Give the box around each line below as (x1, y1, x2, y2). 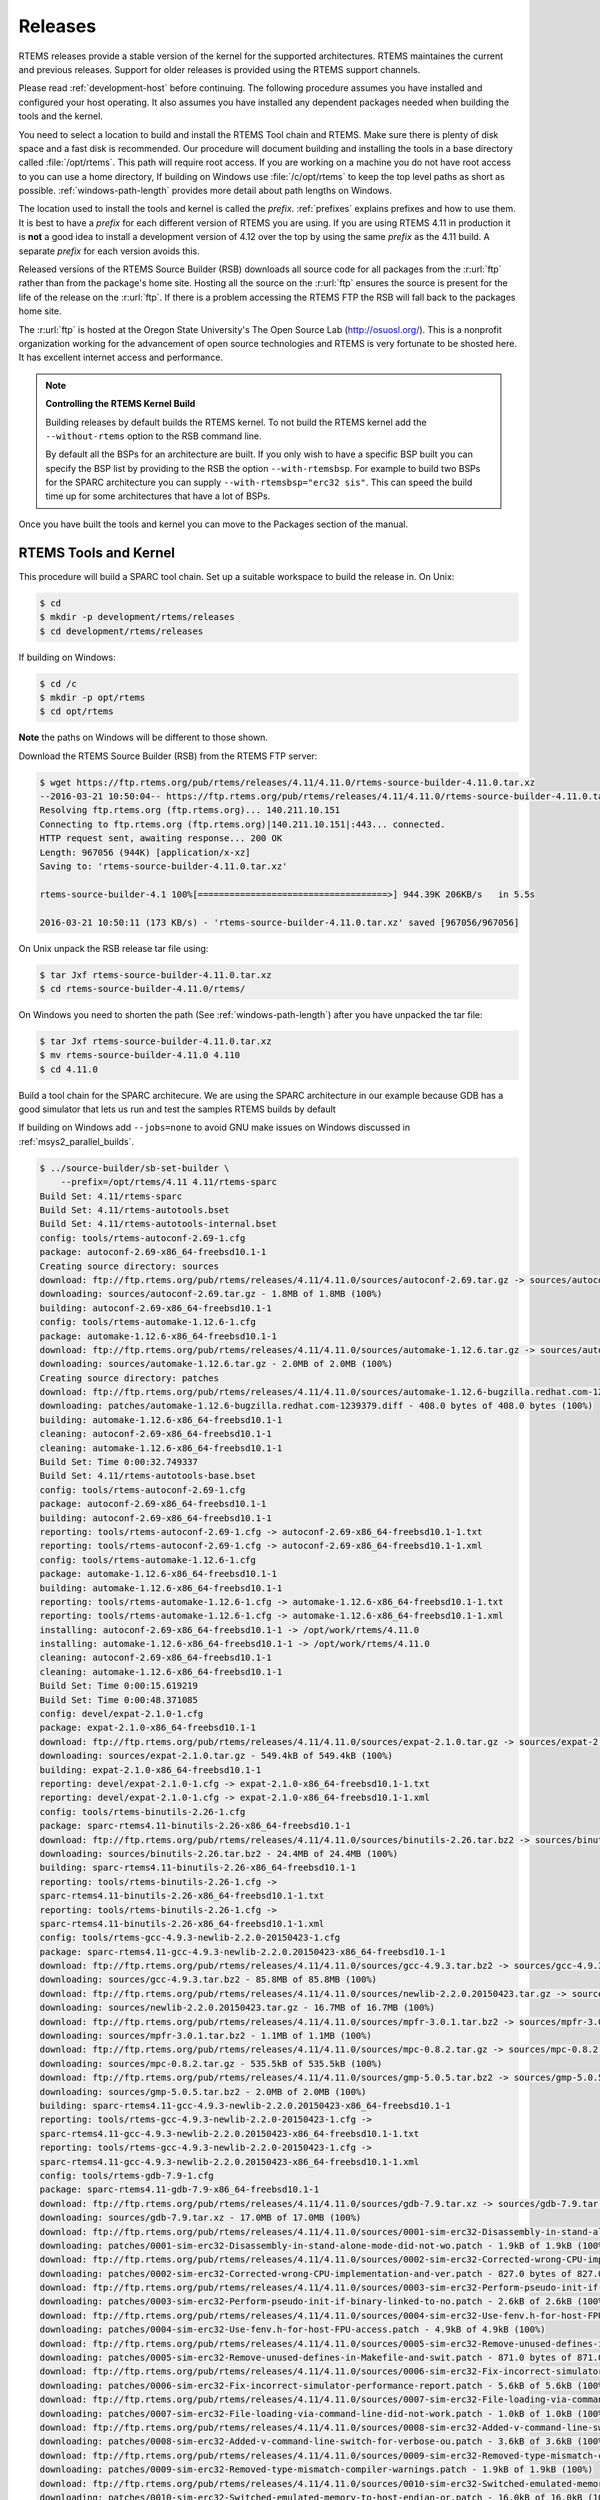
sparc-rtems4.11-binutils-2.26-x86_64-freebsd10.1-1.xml (39, 1918, 325, 1929)
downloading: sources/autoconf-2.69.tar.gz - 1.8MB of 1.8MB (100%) (39, 1288, 383, 1300)
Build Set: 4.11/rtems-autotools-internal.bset (39, 1218, 277, 1230)
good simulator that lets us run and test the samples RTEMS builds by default (18, 1103, 337, 1115)
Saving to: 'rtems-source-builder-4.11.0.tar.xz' (39, 861, 288, 872)
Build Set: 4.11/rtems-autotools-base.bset (39, 1470, 257, 1482)
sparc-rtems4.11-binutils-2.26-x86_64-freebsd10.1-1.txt (39, 1890, 325, 1902)
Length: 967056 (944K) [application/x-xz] (39, 846, 251, 858)
